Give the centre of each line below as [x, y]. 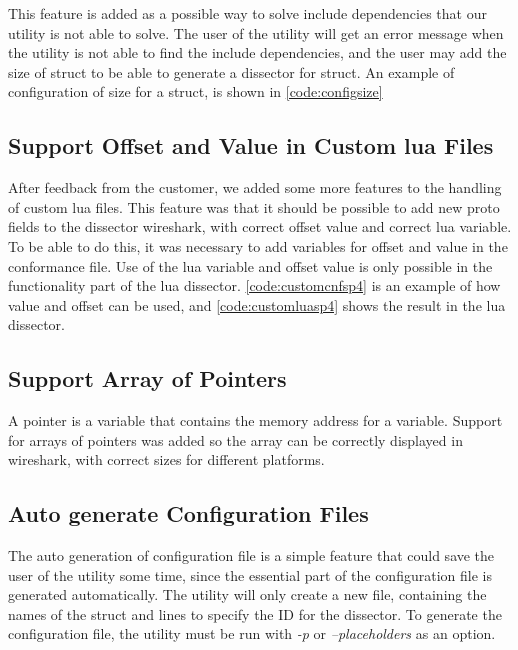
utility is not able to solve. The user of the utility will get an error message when [256, 32]
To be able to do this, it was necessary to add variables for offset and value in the [258, 245]
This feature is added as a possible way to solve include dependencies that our [247, 13]
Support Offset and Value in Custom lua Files [251, 145]
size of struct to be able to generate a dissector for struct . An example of [231, 71]
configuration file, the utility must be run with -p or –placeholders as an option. [252, 633]
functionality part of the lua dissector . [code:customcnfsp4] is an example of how [254, 285]
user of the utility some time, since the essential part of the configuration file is [250, 574]
